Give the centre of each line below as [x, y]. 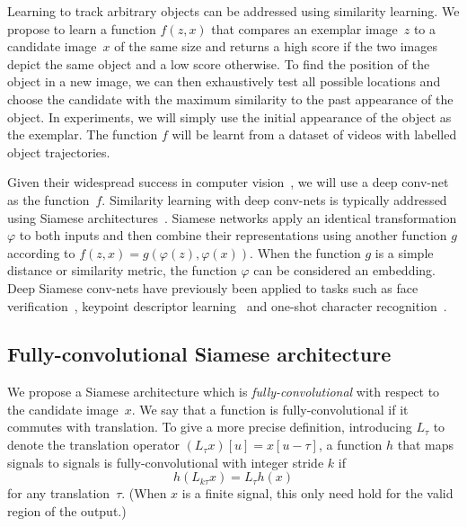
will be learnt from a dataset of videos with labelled [314, 134]
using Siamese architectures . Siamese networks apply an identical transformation [232, 217]
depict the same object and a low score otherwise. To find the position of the [219, 63]
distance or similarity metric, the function [122, 270]
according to [41, 252]
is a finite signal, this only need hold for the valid [317, 493]
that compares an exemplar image [304, 28]
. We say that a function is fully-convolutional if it [270, 409]
